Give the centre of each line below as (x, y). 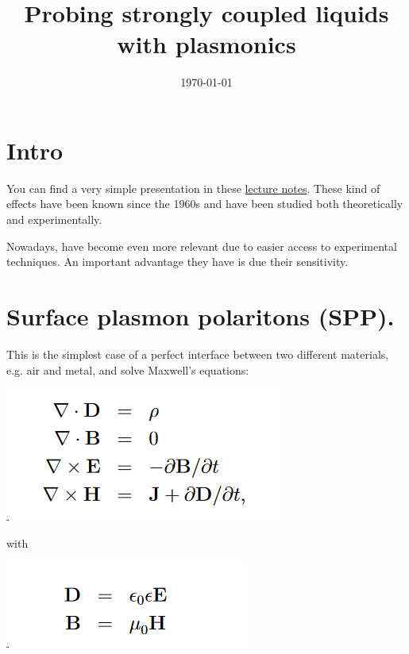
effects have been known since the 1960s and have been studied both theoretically (205, 204)
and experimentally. (54, 219)
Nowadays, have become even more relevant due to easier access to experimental (202, 246)
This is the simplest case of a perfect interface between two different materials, (198, 354)
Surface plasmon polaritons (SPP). (201, 316)
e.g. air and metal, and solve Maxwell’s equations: (128, 369)
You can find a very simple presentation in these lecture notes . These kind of (193, 188)
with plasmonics (206, 44)
